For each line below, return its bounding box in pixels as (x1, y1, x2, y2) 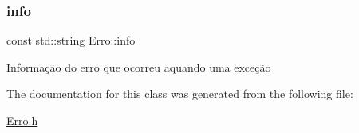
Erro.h (6, 112, 38, 128)
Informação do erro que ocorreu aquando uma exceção (6, 58, 271, 75)
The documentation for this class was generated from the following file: (6, 85, 353, 102)
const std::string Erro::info (6, 32, 136, 49)
